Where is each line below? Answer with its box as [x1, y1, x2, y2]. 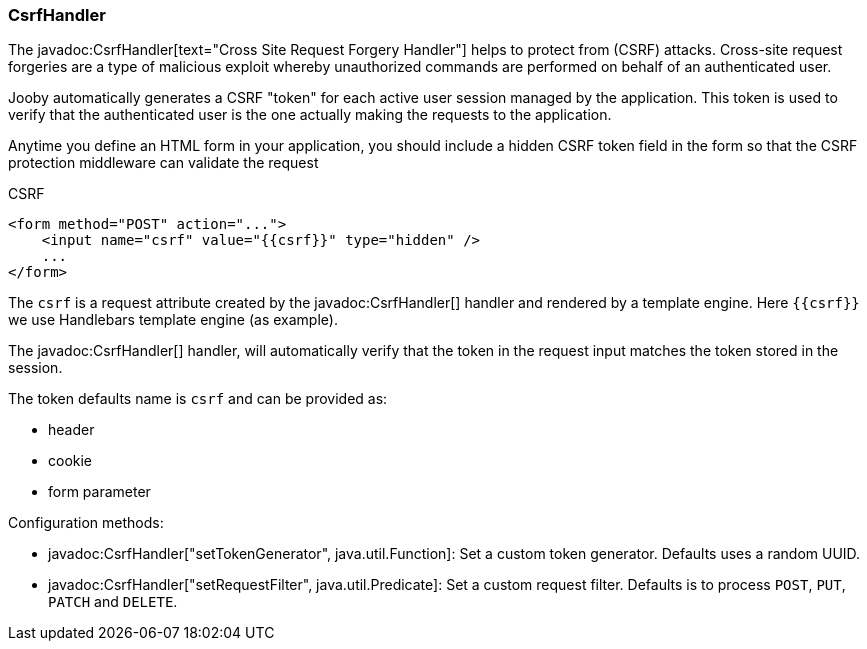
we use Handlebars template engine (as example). [8, 311, 338, 329]
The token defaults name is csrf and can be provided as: [8, 390, 388, 408]
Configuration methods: [8, 514, 164, 532]
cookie [48, 452, 93, 470]
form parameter [48, 483, 151, 501]
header [48, 421, 95, 439]
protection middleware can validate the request [8, 154, 319, 172]
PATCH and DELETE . [48, 593, 178, 611]
